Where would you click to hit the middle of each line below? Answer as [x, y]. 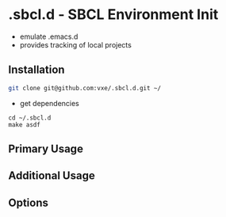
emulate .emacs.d [49, 36]
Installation [36, 70]
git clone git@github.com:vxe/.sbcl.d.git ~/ [84, 88]
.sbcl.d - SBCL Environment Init [113, 15]
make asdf [25, 124]
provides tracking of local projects [76, 44]
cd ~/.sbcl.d [30, 118]
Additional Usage [52, 176]
